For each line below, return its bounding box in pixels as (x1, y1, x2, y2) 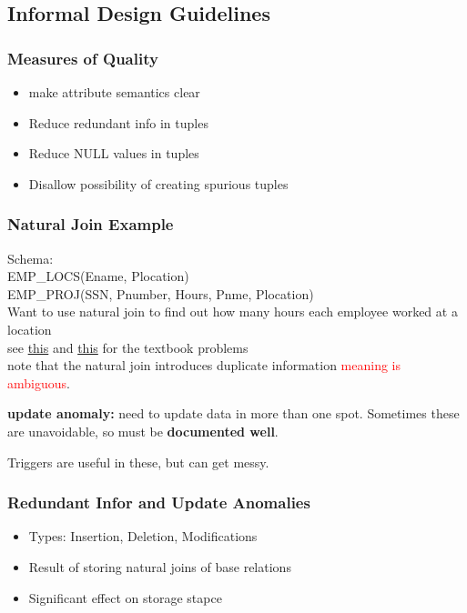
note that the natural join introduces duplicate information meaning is (7, 356, 401, 375)
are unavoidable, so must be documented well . (7, 421, 279, 440)
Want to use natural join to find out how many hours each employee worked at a (7, 302, 458, 321)
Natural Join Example (7, 213, 174, 236)
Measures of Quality (7, 46, 158, 69)
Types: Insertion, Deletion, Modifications (28, 527, 258, 546)
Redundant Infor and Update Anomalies (7, 491, 310, 514)
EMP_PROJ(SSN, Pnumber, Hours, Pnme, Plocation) (7, 284, 314, 303)
